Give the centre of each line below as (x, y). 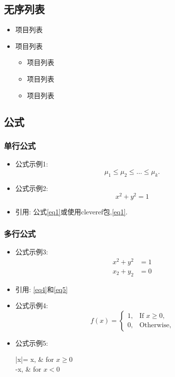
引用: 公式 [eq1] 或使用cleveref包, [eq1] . (71, 212)
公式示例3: (32, 252)
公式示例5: (32, 343)
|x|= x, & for (35, 359)
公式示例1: (32, 164)
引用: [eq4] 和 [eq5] (42, 289)
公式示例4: (32, 305)
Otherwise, (155, 325)
